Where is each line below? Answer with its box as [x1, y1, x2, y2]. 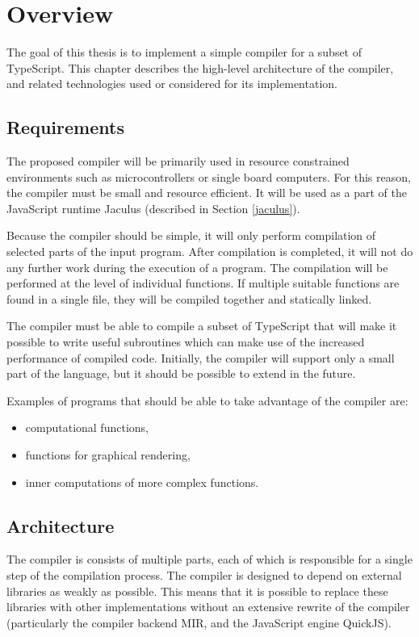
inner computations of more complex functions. [25, 473, 259, 490]
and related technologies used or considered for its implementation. [6, 75, 337, 92]
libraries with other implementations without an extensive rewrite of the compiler [6, 598, 410, 615]
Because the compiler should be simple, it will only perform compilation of [6, 227, 376, 244]
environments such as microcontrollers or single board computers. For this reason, [6, 168, 411, 185]
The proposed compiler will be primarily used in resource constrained [6, 153, 350, 170]
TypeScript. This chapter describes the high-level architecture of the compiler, [6, 59, 394, 76]
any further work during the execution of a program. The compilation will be [6, 258, 388, 275]
